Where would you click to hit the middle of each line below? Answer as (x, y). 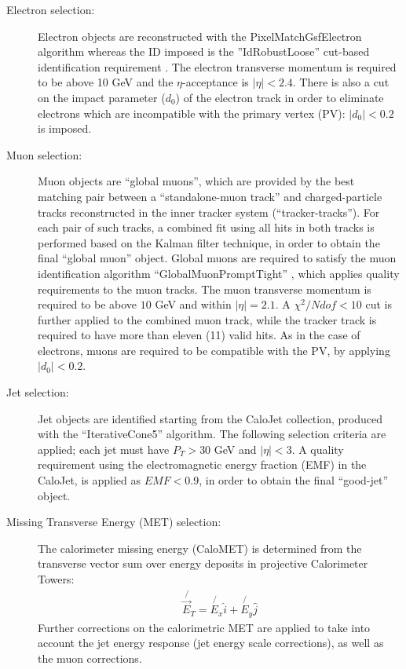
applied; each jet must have (104, 449)
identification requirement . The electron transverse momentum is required (217, 66)
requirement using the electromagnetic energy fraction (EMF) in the (202, 464)
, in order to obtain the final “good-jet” (294, 480)
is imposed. (65, 128)
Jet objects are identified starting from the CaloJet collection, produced (210, 418)
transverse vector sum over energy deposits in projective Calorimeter (203, 563)
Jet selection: (38, 392)
